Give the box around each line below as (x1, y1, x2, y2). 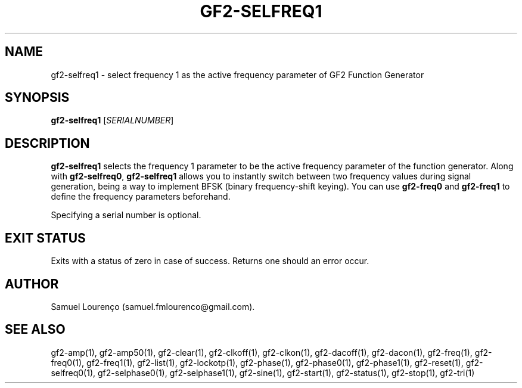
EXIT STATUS (5, 230, 86, 246)
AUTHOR (5, 276, 59, 291)
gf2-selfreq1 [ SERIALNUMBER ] (51, 115, 174, 126)
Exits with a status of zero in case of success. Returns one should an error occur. (51, 256, 369, 266)
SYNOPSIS (5, 90, 70, 105)
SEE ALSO (5, 322, 66, 337)
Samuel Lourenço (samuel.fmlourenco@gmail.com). (51, 301, 255, 312)
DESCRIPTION (5, 135, 90, 151)
